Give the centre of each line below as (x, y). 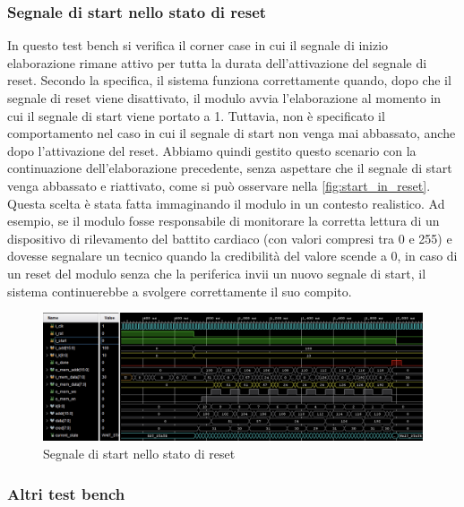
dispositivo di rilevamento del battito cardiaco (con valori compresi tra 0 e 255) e (230, 238)
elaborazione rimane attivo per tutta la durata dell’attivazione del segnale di (217, 62)
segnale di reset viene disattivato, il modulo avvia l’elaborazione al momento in (224, 98)
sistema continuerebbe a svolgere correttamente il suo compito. (180, 291)
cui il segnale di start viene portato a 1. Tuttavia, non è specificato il (196, 115)
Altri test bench (66, 493)
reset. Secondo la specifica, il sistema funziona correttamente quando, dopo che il (229, 80)
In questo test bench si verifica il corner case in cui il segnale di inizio (198, 45)
